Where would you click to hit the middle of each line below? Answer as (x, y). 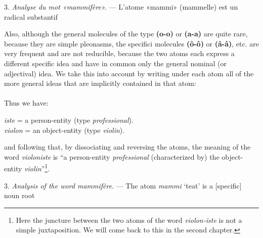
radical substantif (31, 16)
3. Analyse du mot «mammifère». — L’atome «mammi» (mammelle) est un (121, 7)
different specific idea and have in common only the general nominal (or (116, 63)
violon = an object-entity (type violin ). (64, 130)
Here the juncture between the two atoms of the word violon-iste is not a (129, 220)
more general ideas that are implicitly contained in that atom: (100, 83)
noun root (19, 195)
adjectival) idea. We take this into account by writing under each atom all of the (129, 73)
